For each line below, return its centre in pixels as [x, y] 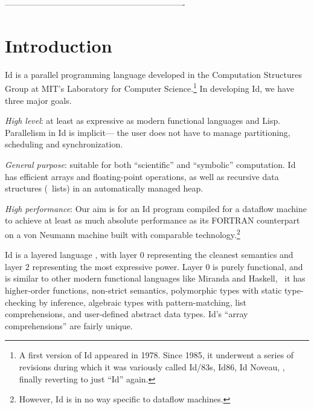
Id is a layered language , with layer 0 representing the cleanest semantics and [149, 255]
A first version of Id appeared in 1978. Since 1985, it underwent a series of [156, 355]
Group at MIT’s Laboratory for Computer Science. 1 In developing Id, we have [149, 87]
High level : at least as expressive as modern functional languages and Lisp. [143, 121]
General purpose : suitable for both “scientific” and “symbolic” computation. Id [150, 164]
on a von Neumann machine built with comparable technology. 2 [123, 233]
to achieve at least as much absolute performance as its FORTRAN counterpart [152, 220]
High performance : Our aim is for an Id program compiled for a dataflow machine [156, 208]
